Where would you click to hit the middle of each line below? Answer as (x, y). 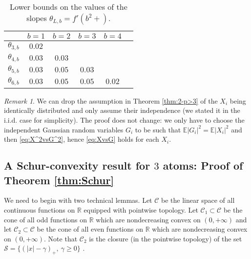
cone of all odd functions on (46, 219)
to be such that (158, 129)
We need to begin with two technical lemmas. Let (78, 200)
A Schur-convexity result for (77, 165)
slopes (37, 18)
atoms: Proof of (203, 165)
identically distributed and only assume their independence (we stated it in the (122, 110)
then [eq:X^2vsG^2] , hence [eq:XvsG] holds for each (82, 139)
